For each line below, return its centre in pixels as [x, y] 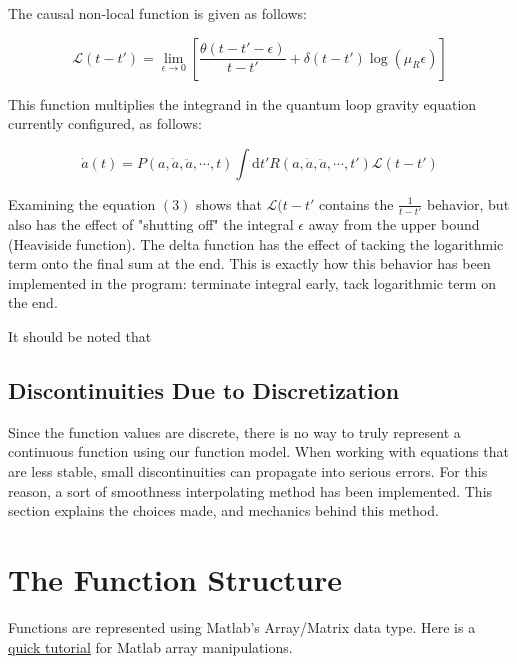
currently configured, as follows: [105, 123]
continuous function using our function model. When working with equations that [258, 451]
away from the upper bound [394, 224]
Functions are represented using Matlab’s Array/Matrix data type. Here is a [242, 626]
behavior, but [468, 203]
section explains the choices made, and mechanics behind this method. [223, 510]
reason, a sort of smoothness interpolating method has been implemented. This [250, 490]
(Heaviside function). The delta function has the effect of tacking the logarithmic [256, 243]
